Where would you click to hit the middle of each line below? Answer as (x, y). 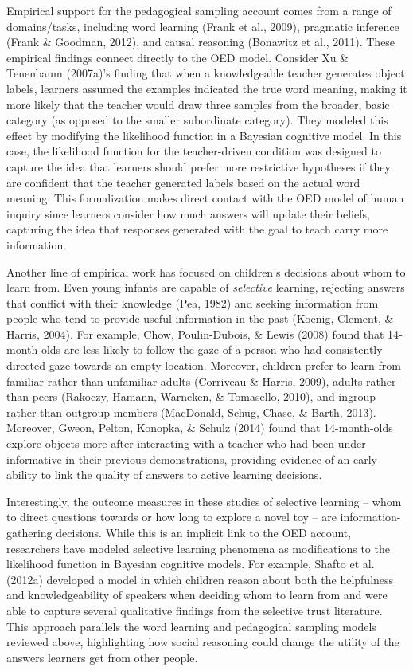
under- (354, 443)
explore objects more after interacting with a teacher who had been (171, 443)
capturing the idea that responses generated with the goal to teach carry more (197, 229)
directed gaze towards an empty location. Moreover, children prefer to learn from (204, 365)
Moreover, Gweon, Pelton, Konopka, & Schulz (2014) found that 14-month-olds (200, 428)
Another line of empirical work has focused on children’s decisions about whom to (206, 271)
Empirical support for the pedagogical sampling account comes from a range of (199, 10)
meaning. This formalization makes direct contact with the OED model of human (205, 198)
